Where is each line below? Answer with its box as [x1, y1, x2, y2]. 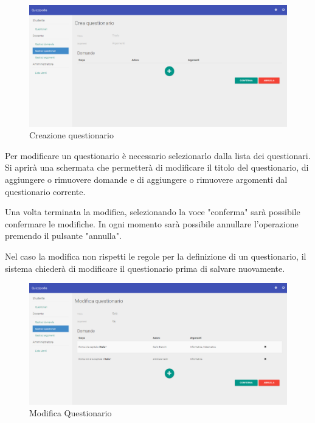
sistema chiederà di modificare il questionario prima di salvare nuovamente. [5, 261, 285, 274]
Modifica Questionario [29, 407, 112, 419]
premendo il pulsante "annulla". [5, 229, 122, 242]
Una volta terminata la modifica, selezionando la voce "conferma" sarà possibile [5, 205, 300, 218]
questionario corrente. [5, 185, 86, 197]
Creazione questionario [29, 129, 114, 141]
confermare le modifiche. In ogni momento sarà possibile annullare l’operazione [5, 217, 299, 230]
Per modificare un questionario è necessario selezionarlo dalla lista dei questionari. [5, 149, 311, 162]
